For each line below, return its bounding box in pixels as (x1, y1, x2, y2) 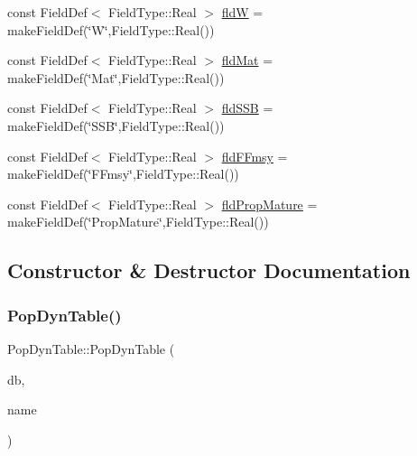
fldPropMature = (221, 194, 318, 213)
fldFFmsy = (221, 146, 288, 165)
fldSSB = (221, 98, 273, 117)
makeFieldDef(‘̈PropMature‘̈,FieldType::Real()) (7, 212, 269, 231)
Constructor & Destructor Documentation (7, 256, 411, 284)
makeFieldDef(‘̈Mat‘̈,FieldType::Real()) (7, 68, 225, 87)
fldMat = (221, 51, 273, 70)
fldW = (221, 3, 264, 21)
